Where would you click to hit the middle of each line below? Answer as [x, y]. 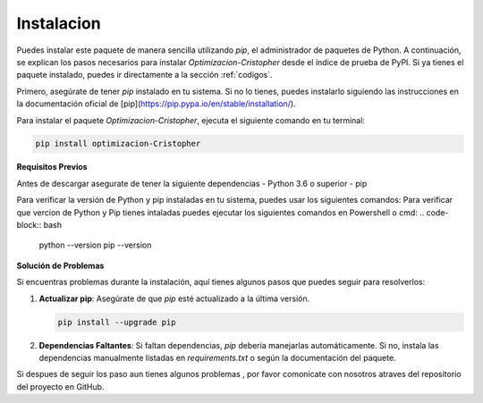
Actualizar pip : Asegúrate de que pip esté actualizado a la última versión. [174, 298]
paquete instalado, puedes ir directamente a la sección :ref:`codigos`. [144, 75]
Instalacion [59, 23]
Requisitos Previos [52, 167]
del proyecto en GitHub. [60, 386]
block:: [29, 225]
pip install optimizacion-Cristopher [118, 144]
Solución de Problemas [60, 265]
